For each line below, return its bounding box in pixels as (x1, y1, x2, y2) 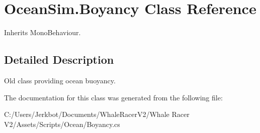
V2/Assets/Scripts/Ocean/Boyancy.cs (4, 118, 120, 129)
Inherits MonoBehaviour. (4, 27, 81, 38)
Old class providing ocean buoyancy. (4, 75, 116, 85)
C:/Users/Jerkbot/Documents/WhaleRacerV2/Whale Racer (4, 109, 190, 119)
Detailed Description (4, 52, 114, 67)
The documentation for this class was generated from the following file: (4, 92, 223, 102)
